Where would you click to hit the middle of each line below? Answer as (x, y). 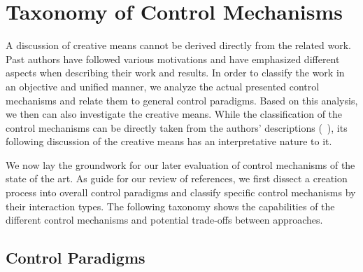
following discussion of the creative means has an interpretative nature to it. (169, 141)
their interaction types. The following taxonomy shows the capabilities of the (170, 206)
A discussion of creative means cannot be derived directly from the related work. (179, 45)
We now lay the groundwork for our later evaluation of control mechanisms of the (180, 164)
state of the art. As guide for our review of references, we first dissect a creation (177, 178)
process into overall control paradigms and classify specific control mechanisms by (181, 192)
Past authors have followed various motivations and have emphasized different (173, 59)
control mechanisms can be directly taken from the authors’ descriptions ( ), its (177, 127)
